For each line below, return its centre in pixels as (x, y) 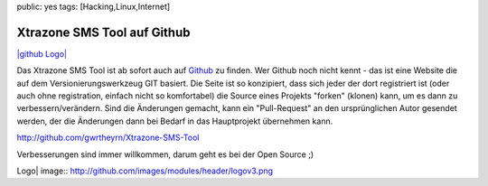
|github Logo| (42, 53)
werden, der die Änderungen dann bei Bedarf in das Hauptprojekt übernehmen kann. (175, 121)
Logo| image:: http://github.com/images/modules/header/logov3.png (145, 171)
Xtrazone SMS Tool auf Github (103, 32)
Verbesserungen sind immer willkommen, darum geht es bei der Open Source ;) (165, 154)
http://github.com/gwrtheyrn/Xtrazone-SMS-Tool (108, 138)
